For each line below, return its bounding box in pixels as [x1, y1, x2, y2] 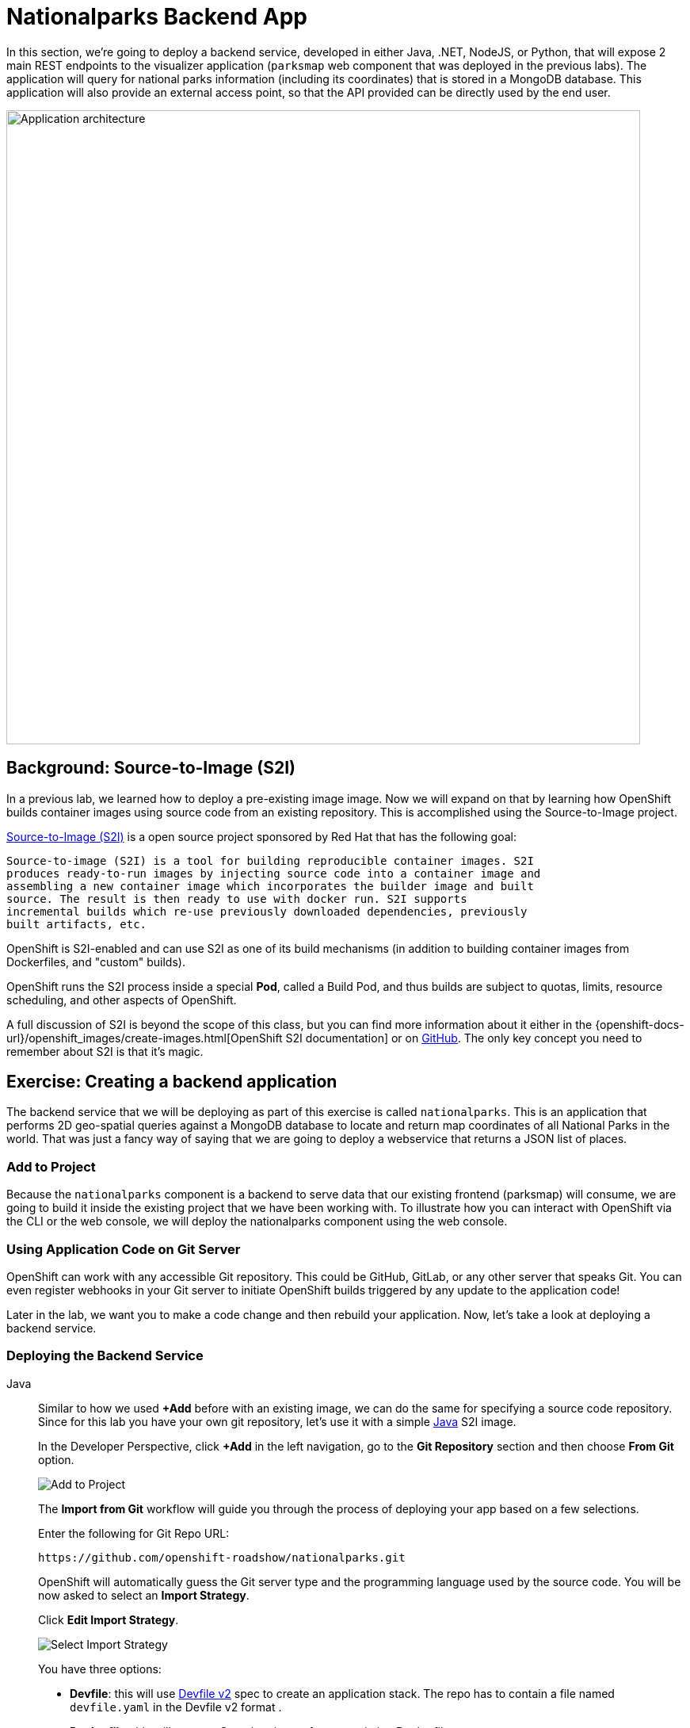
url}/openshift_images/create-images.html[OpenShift [6, 1030, 283, 1045]
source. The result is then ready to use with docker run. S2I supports [6, 892, 467, 905]
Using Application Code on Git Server [6, 1241, 241, 1257]
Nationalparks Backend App [6, 3, 307, 30]
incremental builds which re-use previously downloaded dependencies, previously [6, 904, 528, 918]
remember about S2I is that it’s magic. [6, 1044, 204, 1058]
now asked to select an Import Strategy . [38, 1588, 250, 1602]
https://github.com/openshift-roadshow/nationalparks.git [38, 1550, 406, 1564]
